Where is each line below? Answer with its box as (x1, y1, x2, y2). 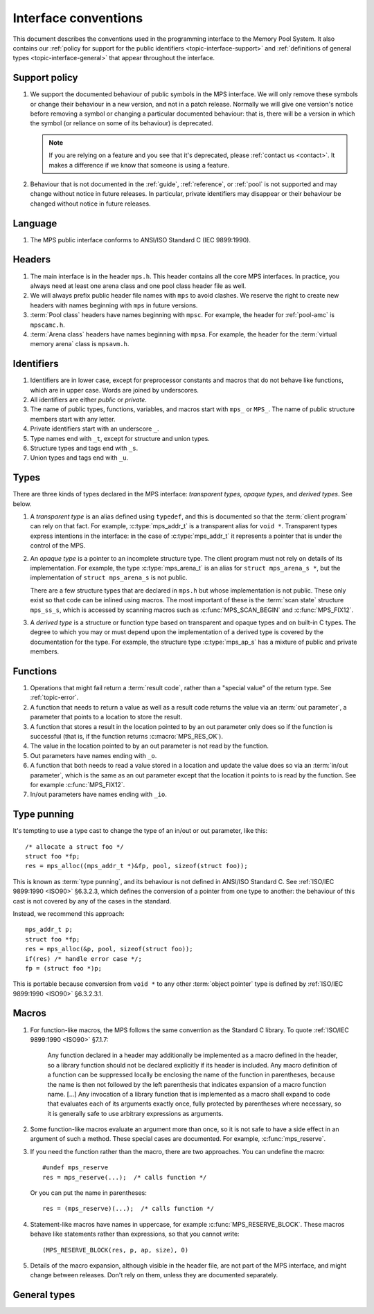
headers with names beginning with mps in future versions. (30, 301, 198, 309)
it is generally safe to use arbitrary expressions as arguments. (47, 1109, 224, 1117)
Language (12, 217, 57, 229)
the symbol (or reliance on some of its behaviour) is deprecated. (30, 119, 214, 127)
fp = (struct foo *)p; (25, 964, 103, 972)
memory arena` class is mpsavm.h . (30, 340, 130, 348)
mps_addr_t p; (25, 926, 73, 934)
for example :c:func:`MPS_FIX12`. (30, 780, 125, 789)
